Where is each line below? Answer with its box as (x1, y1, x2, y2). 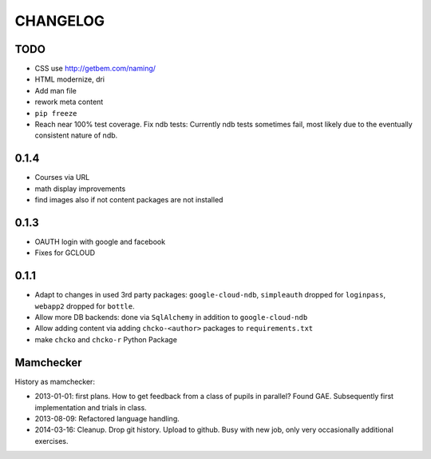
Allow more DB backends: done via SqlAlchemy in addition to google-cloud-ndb (34, 313, 308, 322)
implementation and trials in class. (34, 402, 147, 412)
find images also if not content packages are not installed (34, 195, 223, 205)
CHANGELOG (14, 12, 105, 30)
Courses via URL (34, 173, 90, 182)
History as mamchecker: (14, 377, 96, 386)
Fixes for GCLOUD (34, 248, 96, 257)
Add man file (34, 86, 77, 95)
